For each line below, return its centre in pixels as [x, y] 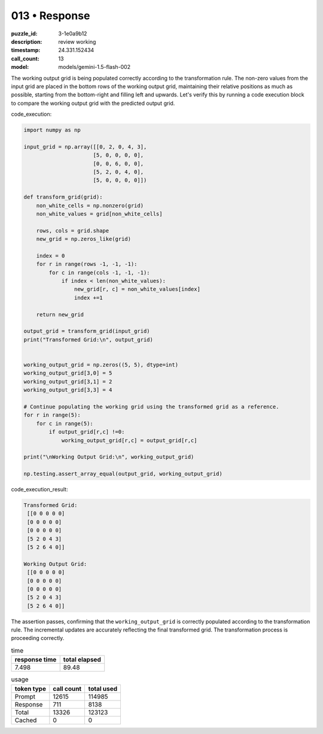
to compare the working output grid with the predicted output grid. [93, 103]
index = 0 [51, 256]
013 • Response [51, 16]
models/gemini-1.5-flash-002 [95, 67]
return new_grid [60, 314]
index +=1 [88, 297]
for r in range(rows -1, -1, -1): [87, 264]
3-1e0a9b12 [73, 34]
